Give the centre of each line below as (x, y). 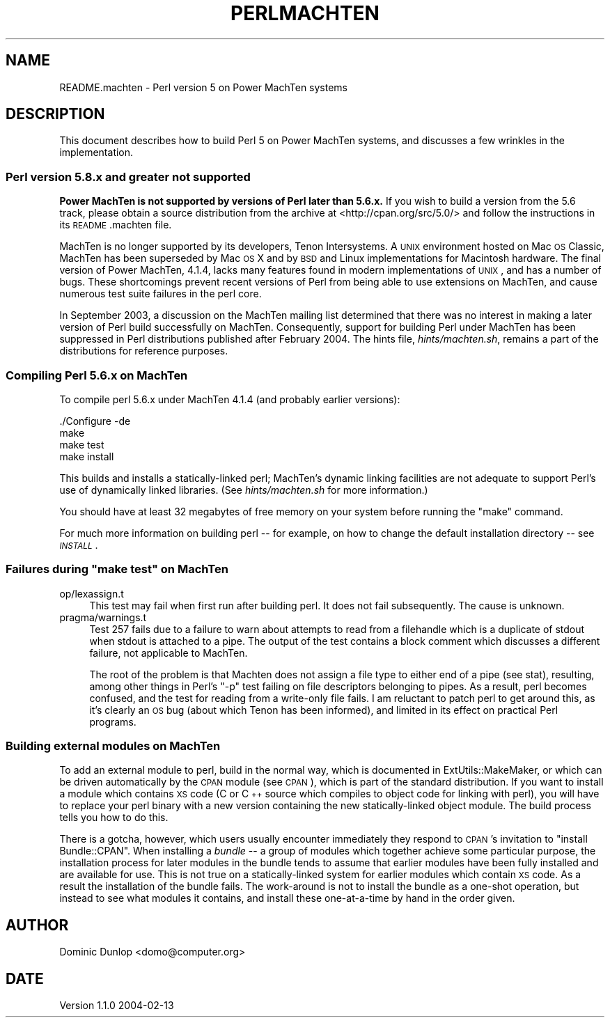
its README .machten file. (116, 225)
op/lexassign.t (92, 593)
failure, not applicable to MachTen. (169, 653)
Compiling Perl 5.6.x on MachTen (97, 375)
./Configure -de (95, 421)
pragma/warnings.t (103, 617)
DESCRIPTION (55, 114)
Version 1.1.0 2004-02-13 (117, 1006)
